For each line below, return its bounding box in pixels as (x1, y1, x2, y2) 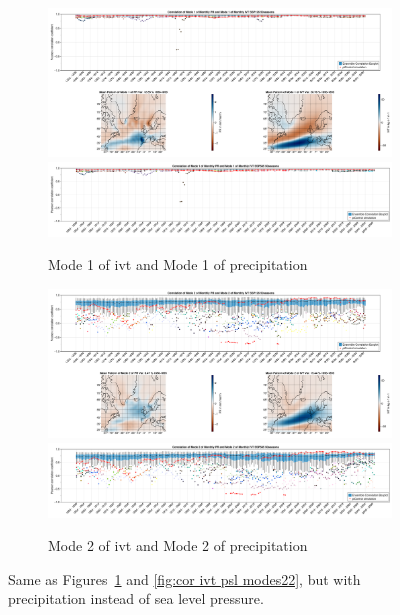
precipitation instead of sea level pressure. (8, 588, 264, 609)
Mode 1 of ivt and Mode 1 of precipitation (48, 254, 308, 275)
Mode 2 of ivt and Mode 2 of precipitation (48, 535, 308, 556)
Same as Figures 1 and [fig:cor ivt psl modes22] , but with (8, 568, 361, 589)
